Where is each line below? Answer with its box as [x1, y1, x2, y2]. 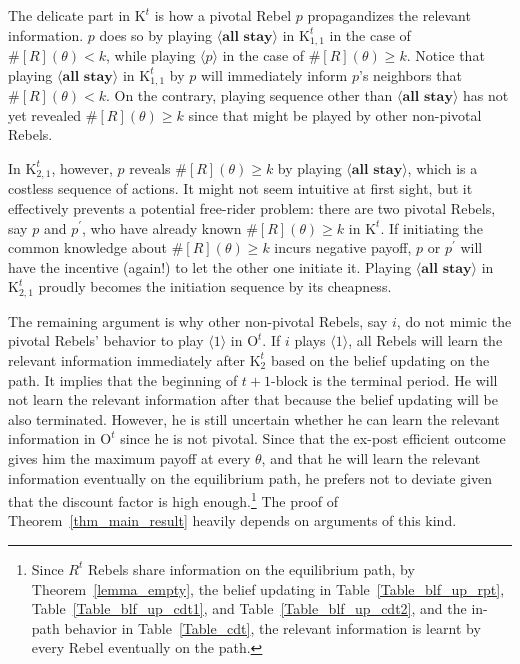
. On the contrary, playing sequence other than [105, 85, 393, 106]
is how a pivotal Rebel [154, 5, 292, 25]
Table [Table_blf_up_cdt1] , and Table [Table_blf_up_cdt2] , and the [31, 598, 467, 619]
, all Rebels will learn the [348, 330, 503, 351]
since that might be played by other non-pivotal [188, 104, 482, 125]
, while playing [105, 45, 196, 66]
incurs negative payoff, [274, 237, 412, 258]
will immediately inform [200, 64, 348, 85]
